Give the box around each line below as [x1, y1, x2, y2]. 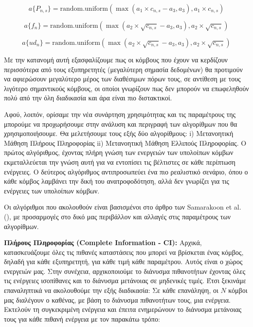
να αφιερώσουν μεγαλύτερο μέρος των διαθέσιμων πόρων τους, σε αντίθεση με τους [4, 74, 241, 84]
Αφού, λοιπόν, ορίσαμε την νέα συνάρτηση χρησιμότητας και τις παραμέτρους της [4, 109, 236, 119]
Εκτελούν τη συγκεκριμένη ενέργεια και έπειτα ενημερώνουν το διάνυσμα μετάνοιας [4, 304, 242, 314]
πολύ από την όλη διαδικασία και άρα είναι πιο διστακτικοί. [4, 93, 172, 103]
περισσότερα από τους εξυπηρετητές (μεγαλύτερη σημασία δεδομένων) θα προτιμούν [4, 64, 243, 74]
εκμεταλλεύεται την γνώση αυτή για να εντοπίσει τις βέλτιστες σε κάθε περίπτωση [4, 156, 235, 167]
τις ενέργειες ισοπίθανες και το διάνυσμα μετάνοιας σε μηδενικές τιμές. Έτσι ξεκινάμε [4, 275, 246, 286]
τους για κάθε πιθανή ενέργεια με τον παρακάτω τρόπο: [4, 313, 160, 324]
